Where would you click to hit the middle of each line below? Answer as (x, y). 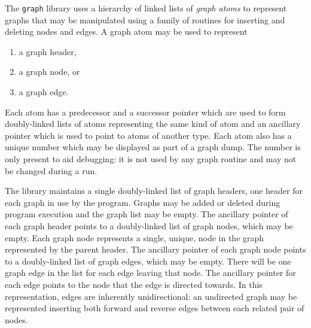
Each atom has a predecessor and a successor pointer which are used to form (145, 112)
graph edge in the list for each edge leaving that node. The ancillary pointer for (150, 273)
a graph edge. (44, 92)
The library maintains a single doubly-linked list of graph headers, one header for (154, 191)
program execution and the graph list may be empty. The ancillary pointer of (147, 214)
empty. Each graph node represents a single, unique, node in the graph (135, 237)
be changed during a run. (51, 170)
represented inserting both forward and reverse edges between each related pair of (155, 308)
